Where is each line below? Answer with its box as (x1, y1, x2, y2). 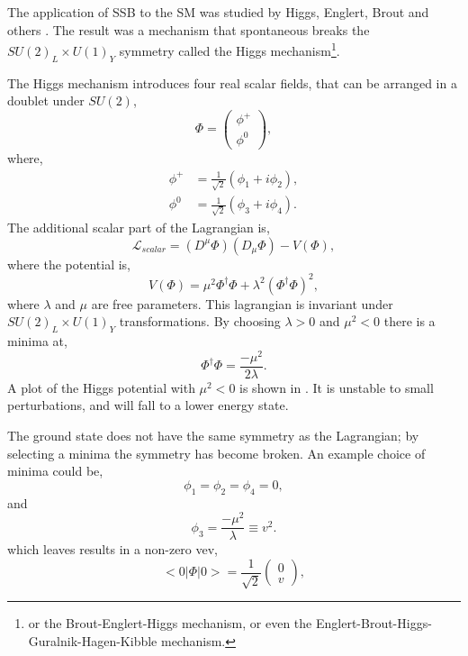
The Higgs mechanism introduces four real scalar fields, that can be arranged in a (7, 73, 457, 92)
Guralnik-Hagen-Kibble (28, 631, 157, 650)
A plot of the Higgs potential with (7, 378, 195, 396)
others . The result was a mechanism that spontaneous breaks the (7, 20, 370, 39)
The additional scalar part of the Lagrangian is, (7, 218, 270, 237)
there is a (383, 312, 436, 331)
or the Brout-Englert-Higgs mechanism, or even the (28, 614, 312, 633)
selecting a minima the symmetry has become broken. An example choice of (7, 443, 426, 462)
